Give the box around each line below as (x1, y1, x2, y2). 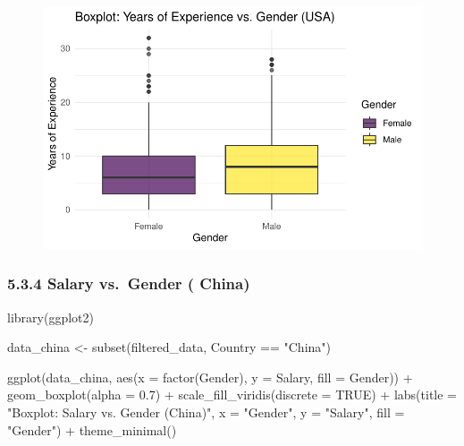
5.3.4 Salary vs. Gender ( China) (7, 272, 250, 295)
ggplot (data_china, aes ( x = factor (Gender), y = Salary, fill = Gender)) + (7, 367, 413, 386)
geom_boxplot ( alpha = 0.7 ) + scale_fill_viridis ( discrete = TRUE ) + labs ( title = (7, 385, 457, 404)
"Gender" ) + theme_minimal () (7, 420, 177, 439)
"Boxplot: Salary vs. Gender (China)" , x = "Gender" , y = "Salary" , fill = (7, 403, 405, 421)
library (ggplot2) (7, 307, 94, 326)
